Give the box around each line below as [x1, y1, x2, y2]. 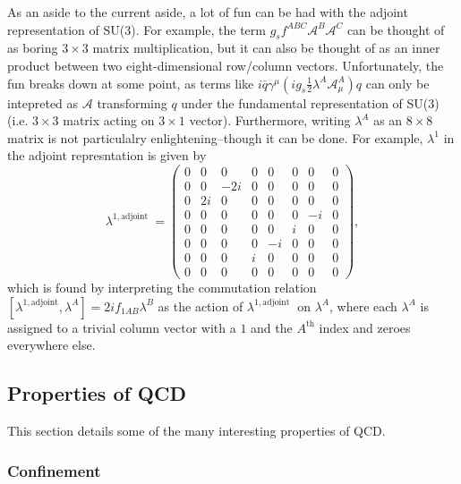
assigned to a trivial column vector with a [7, 318, 236, 336]
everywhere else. [7, 335, 96, 354]
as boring [7, 38, 58, 57]
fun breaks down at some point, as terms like [7, 73, 254, 92]
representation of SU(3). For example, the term [7, 20, 266, 38]
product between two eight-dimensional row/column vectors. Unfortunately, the [7, 55, 444, 74]
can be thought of [346, 20, 445, 38]
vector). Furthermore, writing [189, 111, 351, 130]
